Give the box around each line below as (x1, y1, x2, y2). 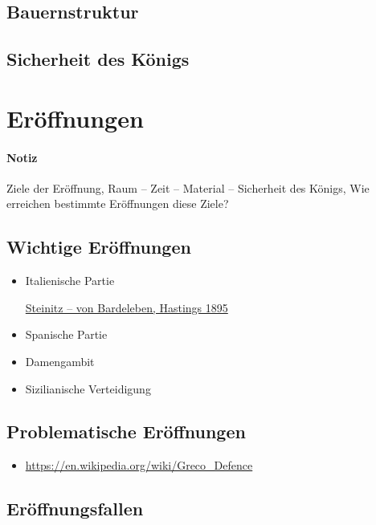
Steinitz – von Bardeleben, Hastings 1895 (25, 299, 228, 315)
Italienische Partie (25, 272, 115, 289)
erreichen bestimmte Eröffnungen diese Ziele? (6, 195, 229, 212)
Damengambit (25, 352, 95, 369)
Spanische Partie (25, 326, 108, 343)
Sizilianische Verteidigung (25, 380, 151, 397)
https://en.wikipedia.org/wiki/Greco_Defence (25, 457, 253, 474)
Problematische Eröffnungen (6, 419, 246, 444)
